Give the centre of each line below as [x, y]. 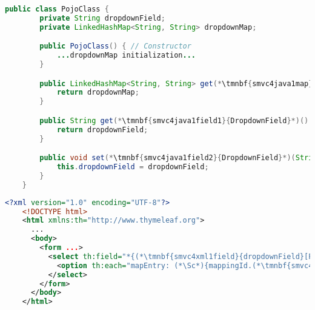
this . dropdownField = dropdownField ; [133, 167]
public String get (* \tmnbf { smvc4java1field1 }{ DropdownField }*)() [174, 120]
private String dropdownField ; [102, 18]
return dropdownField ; [102, 130]
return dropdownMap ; [98, 93]
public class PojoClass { [57, 9]
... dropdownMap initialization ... [126, 56]
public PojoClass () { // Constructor [115, 46]
